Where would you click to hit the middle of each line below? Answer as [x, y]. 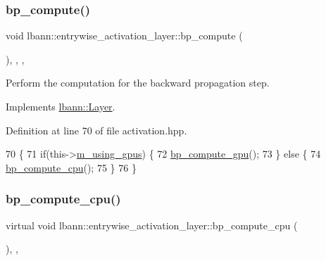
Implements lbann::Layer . [61, 106]
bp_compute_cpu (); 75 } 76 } [71, 167]
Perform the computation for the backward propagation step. [138, 83]
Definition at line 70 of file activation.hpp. [96, 130]
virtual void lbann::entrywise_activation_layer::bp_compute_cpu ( [152, 225]
